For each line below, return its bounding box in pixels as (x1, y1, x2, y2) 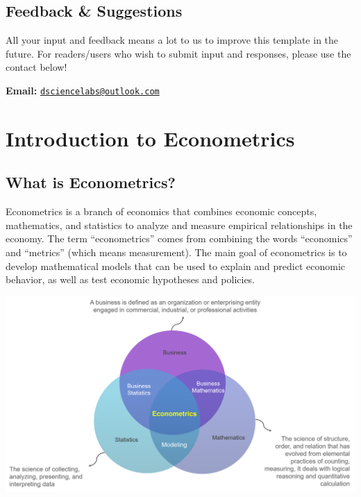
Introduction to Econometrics (6, 124, 295, 152)
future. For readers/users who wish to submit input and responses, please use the (6, 46, 351, 60)
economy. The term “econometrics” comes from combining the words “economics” (6, 231, 353, 246)
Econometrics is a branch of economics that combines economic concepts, (6, 204, 317, 219)
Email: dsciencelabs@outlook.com (6, 83, 160, 97)
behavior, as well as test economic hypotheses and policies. (6, 272, 255, 287)
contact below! (6, 60, 67, 74)
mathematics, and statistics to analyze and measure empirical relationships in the (6, 217, 353, 232)
